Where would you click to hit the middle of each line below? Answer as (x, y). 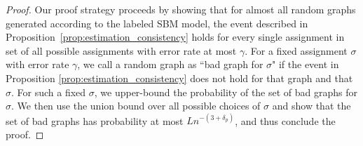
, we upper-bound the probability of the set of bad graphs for (226, 92)
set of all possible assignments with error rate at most (121, 50)
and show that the (311, 106)
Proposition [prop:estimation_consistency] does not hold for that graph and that (179, 78)
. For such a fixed (49, 92)
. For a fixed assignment (296, 50)
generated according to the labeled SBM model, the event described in (157, 23)
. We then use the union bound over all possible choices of (136, 106)
